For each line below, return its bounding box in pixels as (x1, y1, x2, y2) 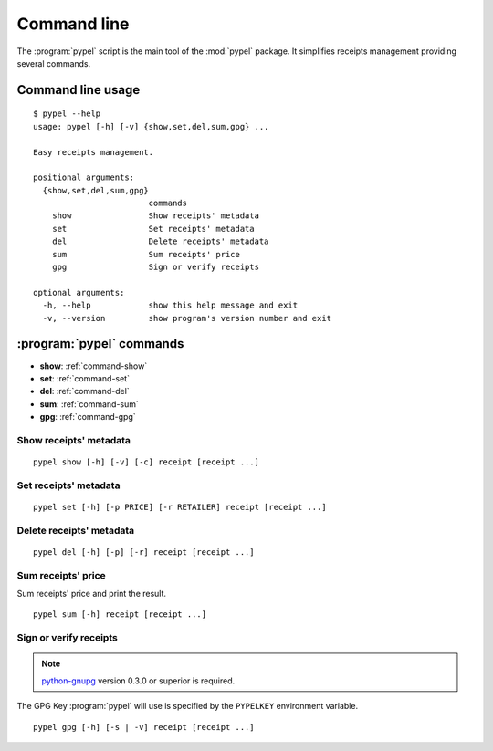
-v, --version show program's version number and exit (42, 313, 332, 323)
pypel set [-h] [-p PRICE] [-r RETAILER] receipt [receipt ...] (33, 502, 328, 512)
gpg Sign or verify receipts (51, 262, 260, 273)
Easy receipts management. (33, 147, 154, 157)
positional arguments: (33, 172, 135, 183)
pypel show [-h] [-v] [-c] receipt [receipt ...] (33, 457, 260, 467)
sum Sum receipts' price (51, 249, 241, 259)
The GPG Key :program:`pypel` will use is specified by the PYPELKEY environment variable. (16, 701, 359, 712)
